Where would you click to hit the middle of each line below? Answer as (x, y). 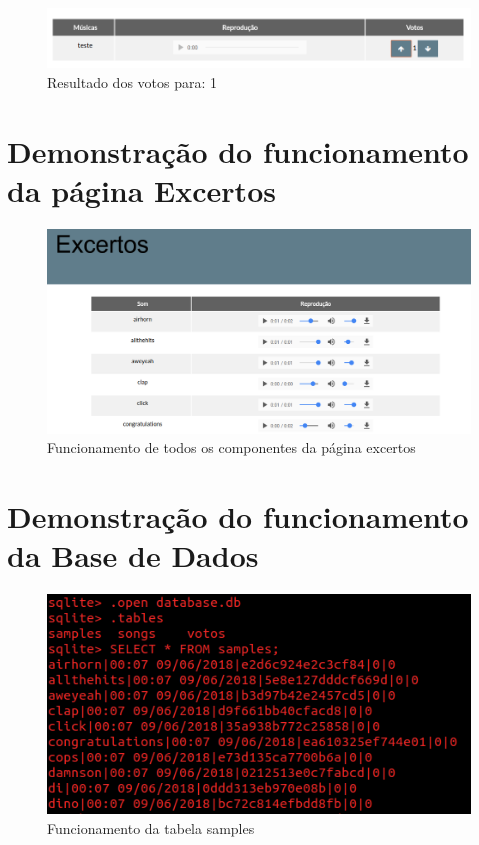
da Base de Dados (133, 555)
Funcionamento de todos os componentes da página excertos (231, 447)
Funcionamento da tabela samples (151, 827)
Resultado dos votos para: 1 (132, 82)
